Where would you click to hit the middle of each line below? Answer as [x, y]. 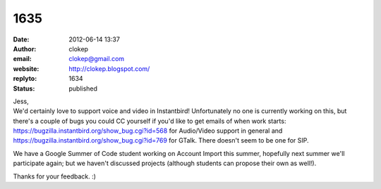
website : [26, 69]
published [83, 89]
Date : [21, 39]
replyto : [25, 79]
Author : [25, 48]
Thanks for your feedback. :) [55, 176]
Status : [24, 89]
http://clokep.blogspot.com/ [109, 69]
